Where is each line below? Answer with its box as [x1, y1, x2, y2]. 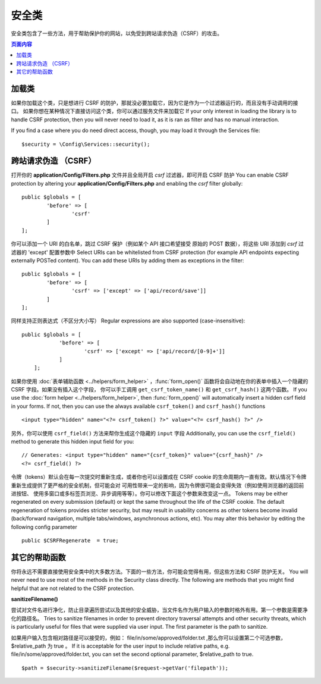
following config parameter [11, 523, 77, 531]
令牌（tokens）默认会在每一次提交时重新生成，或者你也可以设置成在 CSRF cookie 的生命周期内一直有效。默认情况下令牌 [11, 473, 307, 481]
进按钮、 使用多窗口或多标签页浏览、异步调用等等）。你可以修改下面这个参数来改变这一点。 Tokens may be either [11, 490, 288, 497]
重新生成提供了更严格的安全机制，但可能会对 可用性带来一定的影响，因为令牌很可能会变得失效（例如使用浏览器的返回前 [11, 482, 304, 489]
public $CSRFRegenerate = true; [21, 537, 119, 544]
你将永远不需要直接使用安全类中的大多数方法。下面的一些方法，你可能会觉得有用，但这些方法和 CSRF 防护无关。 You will [11, 568, 309, 575]
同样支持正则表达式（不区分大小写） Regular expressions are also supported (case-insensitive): [11, 317, 246, 324]
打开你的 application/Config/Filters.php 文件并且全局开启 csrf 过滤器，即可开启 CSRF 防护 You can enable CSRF [11, 171, 289, 178]
